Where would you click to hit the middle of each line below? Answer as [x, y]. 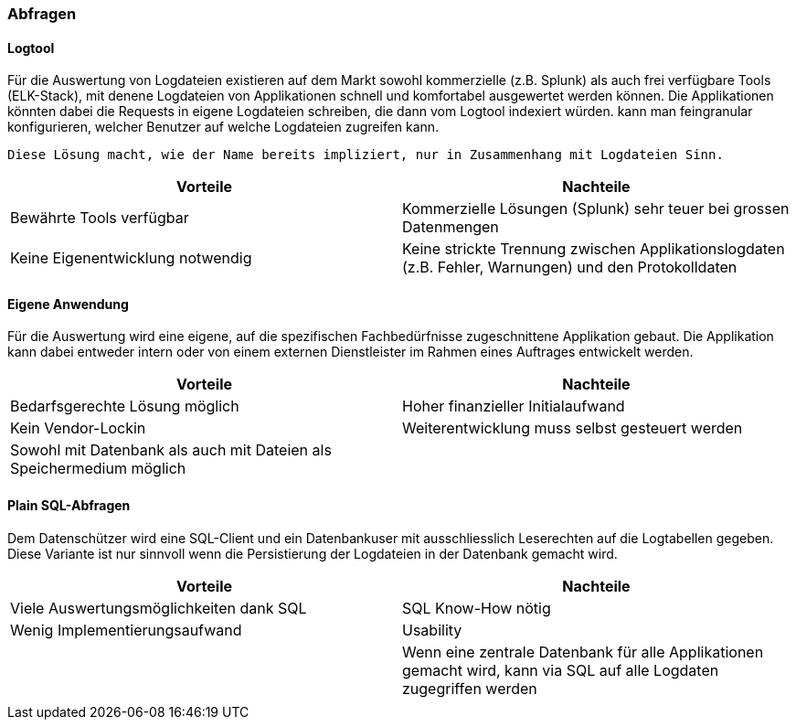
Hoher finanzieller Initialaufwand [514, 406]
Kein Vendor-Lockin [78, 428]
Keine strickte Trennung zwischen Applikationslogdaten [594, 249]
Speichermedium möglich [98, 469]
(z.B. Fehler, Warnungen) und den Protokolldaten [570, 267]
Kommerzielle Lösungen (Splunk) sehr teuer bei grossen [596, 209]
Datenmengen [451, 227]
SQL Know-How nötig [477, 608]
